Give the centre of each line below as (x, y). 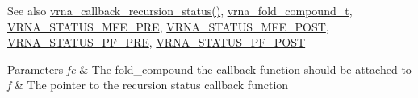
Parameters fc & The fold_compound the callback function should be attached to (209, 69)
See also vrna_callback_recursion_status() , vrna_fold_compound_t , (180, 10)
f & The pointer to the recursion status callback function (148, 85)
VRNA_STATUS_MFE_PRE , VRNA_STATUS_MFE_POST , (168, 26)
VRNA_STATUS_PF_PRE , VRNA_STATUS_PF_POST (157, 42)
